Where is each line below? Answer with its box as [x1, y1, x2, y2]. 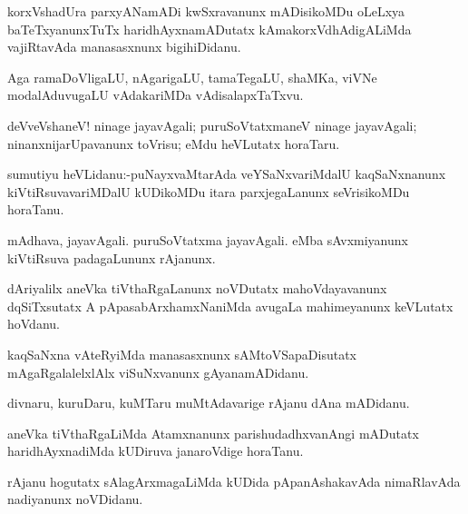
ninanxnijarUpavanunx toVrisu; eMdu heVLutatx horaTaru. [7, 133, 340, 153]
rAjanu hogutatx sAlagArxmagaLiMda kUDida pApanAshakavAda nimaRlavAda [7, 471, 461, 490]
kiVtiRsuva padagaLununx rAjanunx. [7, 248, 216, 267]
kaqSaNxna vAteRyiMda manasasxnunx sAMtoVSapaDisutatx [7, 344, 356, 363]
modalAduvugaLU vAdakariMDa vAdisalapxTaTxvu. [7, 85, 304, 104]
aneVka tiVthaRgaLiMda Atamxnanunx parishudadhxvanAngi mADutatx [7, 423, 419, 442]
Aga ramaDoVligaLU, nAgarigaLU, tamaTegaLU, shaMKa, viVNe [7, 67, 377, 86]
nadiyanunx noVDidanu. [7, 489, 143, 509]
